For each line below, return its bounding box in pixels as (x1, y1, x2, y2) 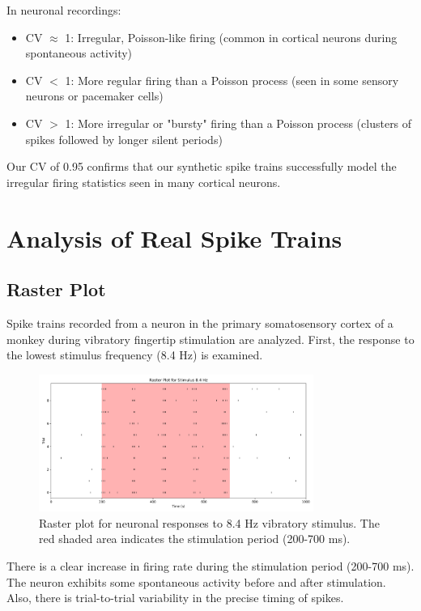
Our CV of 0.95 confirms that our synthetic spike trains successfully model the (6, 158, 397, 175)
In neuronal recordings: (6, 2, 121, 18)
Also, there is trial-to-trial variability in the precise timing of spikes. (6, 589, 344, 606)
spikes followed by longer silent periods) (25, 130, 223, 147)
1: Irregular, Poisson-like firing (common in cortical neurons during (65, 28, 398, 45)
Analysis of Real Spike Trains (6, 221, 342, 254)
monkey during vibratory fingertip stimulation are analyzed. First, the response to (6, 330, 415, 347)
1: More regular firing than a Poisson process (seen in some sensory (65, 71, 399, 88)
